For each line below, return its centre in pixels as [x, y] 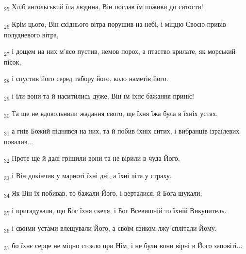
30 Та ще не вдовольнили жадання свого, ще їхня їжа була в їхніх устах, [111, 114]
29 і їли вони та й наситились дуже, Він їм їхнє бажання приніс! [99, 96]
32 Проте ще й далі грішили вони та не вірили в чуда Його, [92, 158]
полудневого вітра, [31, 35]
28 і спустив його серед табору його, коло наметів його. [86, 79]
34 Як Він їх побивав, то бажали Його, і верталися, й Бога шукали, [103, 193]
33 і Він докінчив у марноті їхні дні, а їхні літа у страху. [88, 176]
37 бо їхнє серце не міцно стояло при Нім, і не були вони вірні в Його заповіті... [123, 246]
